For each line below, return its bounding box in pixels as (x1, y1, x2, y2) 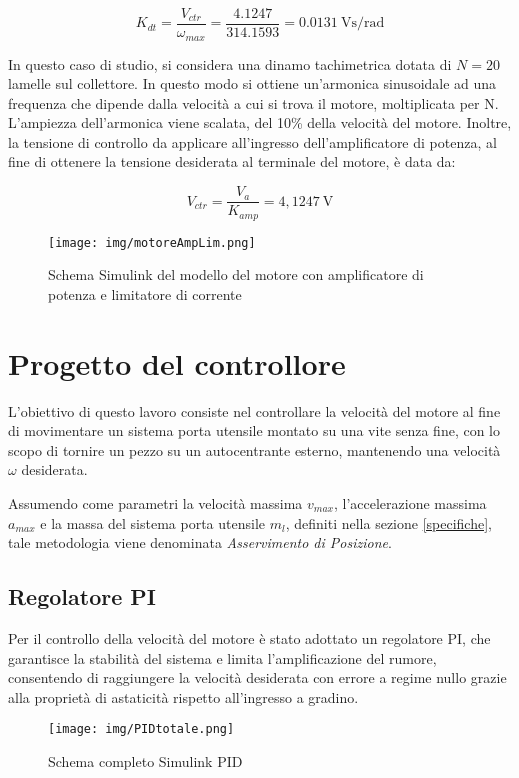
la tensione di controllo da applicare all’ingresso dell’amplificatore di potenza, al (8, 131, 497, 152)
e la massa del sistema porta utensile (40, 512, 266, 533)
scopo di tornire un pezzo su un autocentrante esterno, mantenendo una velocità (8, 439, 501, 460)
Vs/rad (340, 16, 385, 31)
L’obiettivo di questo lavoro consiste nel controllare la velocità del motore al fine (8, 400, 501, 421)
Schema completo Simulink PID (48, 750, 243, 771)
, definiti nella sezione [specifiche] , (285, 512, 492, 533)
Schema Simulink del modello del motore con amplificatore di (48, 264, 424, 285)
